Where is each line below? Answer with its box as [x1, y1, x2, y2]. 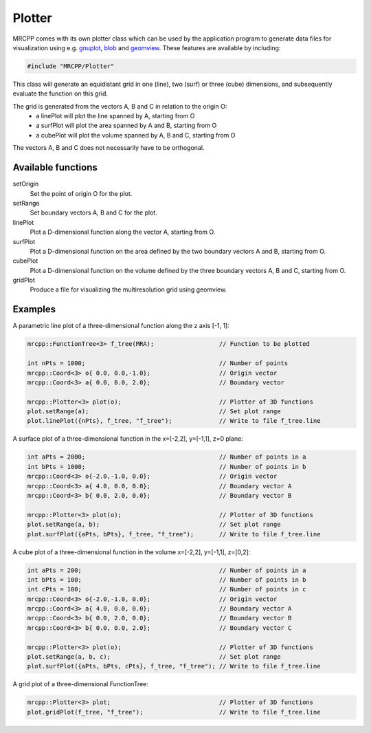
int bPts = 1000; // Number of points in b [27, 463, 306, 470]
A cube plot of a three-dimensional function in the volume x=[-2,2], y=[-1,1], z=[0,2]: [12, 547, 251, 556]
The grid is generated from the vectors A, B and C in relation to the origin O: [12, 102, 227, 110]
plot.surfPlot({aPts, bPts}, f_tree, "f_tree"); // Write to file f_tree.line [27, 530, 321, 538]
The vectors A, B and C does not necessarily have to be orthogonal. [12, 144, 205, 152]
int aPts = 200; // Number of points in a [27, 566, 306, 574]
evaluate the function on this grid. [12, 89, 109, 98]
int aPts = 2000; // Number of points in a [27, 453, 306, 461]
